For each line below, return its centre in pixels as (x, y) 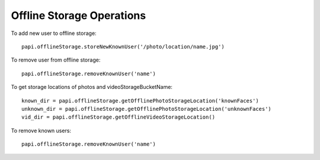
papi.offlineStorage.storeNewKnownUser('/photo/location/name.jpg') (123, 47)
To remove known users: (41, 130)
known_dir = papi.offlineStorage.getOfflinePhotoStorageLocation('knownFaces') (140, 100)
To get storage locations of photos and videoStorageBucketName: (92, 87)
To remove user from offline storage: (56, 60)
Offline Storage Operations (79, 15)
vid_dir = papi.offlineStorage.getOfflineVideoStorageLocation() (119, 117)
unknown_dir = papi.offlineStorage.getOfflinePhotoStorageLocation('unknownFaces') (147, 109)
